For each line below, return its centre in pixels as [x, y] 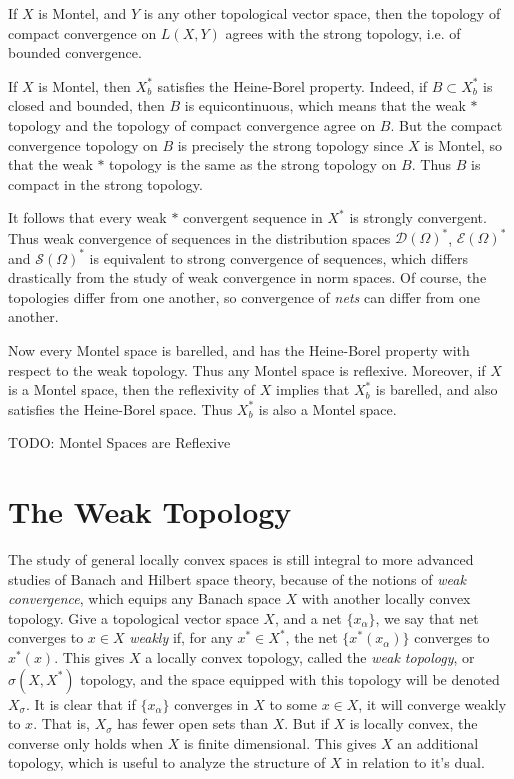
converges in [211, 703]
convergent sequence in [253, 217]
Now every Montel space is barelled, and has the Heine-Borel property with [239, 349]
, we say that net [427, 617]
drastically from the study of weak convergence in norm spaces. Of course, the [247, 277]
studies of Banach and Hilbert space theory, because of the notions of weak [237, 578]
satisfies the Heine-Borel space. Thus [120, 408]
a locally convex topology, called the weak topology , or [310, 656]
